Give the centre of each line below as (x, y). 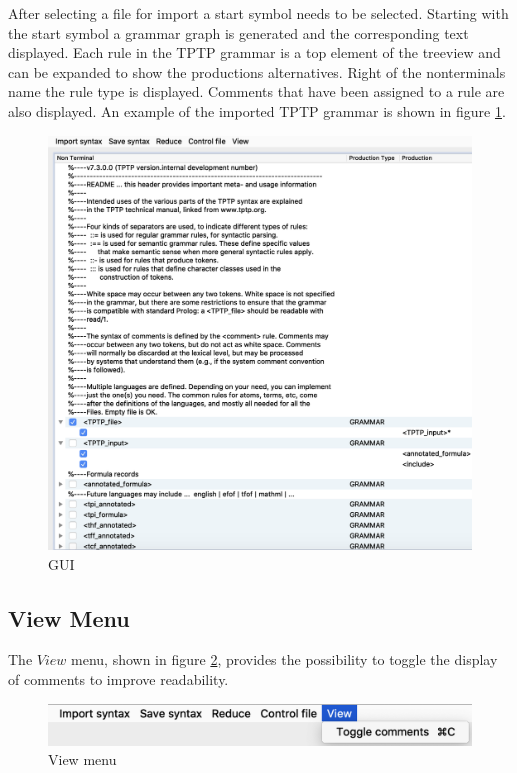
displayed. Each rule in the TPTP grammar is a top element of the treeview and (254, 52)
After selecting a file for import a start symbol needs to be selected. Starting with (258, 13)
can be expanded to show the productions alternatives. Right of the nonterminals (257, 71)
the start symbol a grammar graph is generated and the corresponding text (238, 32)
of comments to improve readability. (118, 679)
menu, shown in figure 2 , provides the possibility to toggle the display (284, 659)
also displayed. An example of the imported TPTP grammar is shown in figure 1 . (257, 110)
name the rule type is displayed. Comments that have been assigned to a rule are (256, 91)
